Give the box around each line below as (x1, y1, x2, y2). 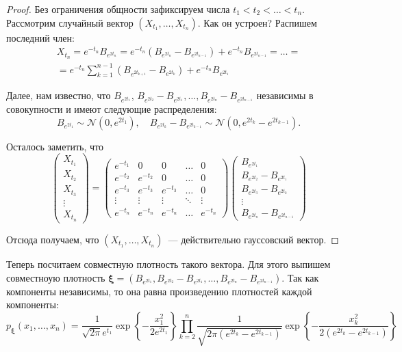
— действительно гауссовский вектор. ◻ (168, 232, 339, 246)
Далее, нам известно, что (6, 88, 111, 103)
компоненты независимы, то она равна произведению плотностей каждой (6, 284, 312, 298)
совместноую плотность (6, 270, 105, 284)
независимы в (256, 88, 314, 103)
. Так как (281, 270, 319, 284)
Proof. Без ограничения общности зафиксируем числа (6, 2, 230, 16)
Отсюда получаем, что (6, 232, 99, 246)
